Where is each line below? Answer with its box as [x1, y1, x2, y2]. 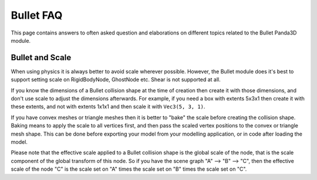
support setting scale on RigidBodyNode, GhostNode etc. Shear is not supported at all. [11, 76, 221, 83]
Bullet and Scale [11, 53, 72, 63]
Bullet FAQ [11, 9, 63, 22]
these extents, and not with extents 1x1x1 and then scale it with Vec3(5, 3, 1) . [11, 103, 205, 110]
